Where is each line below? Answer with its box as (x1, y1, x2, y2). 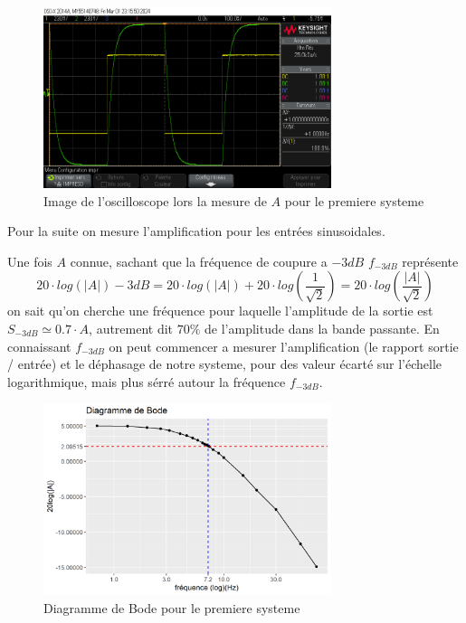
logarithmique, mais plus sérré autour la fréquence (7, 372, 286, 391)
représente (402, 251, 459, 270)
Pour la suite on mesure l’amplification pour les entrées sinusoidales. (7, 222, 385, 241)
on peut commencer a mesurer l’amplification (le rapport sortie (109, 336, 459, 355)
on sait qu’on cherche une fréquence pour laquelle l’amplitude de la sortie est (7, 301, 433, 320)
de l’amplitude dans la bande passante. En (204, 318, 440, 337)
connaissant (7, 336, 71, 355)
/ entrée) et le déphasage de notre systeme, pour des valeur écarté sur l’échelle (7, 354, 442, 373)
